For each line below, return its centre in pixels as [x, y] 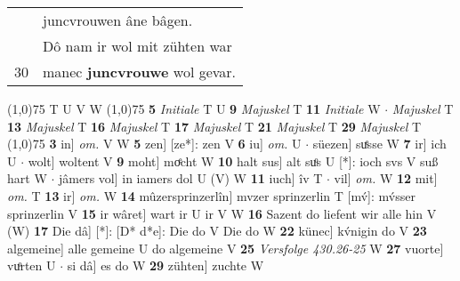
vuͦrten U [32, 265]
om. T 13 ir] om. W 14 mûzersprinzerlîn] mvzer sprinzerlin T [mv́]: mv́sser [211, 195]
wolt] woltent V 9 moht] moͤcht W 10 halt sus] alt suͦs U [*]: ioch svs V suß [233, 161]
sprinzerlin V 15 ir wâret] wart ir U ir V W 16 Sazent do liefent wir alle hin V [222, 213]
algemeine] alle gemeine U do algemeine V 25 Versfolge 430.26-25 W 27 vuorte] [226, 248]
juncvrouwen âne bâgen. [118, 20]
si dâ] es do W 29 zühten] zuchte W [165, 265]
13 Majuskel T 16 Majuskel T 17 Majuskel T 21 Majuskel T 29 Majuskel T [214, 126]
